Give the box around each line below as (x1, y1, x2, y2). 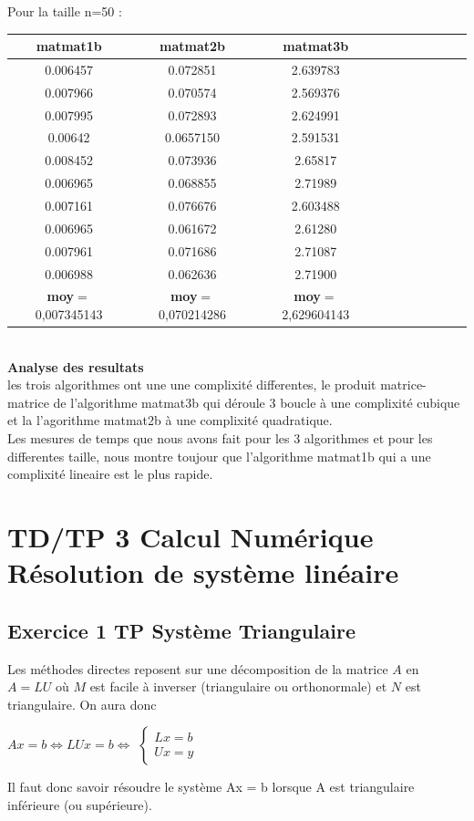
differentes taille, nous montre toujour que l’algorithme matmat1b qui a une (7, 446, 431, 465)
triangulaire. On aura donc (7, 694, 157, 713)
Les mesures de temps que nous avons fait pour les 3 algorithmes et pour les (7, 429, 433, 448)
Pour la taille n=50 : (7, 2, 122, 20)
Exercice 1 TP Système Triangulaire (7, 616, 356, 644)
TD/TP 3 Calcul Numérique (7, 518, 374, 555)
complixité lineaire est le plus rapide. (7, 464, 213, 483)
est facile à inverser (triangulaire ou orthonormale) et (89, 677, 387, 696)
